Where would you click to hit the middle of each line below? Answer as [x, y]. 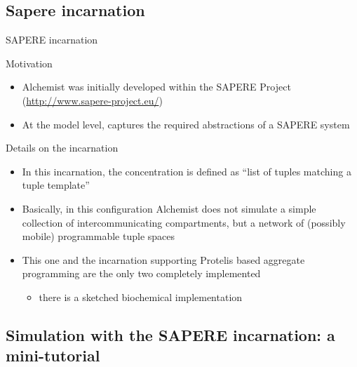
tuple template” [56, 185]
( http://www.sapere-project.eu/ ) [92, 100]
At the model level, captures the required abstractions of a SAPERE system [186, 124]
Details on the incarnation [62, 148]
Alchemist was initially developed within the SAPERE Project [156, 87]
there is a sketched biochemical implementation [141, 296]
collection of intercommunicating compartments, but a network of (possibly [184, 222]
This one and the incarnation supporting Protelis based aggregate [163, 259]
